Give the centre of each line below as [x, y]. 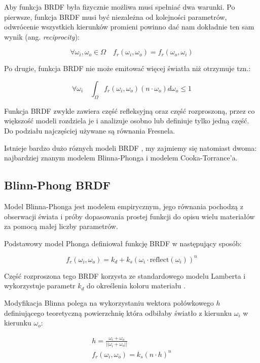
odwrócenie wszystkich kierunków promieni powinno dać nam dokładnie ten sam [129, 27]
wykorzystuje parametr [40, 286]
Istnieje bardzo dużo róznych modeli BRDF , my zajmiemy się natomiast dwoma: [131, 147]
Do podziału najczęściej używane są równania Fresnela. [90, 130]
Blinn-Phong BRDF [58, 185]
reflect [159, 260]
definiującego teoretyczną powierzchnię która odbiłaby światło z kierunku [118, 312]
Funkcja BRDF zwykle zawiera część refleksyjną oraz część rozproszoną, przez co [129, 110]
